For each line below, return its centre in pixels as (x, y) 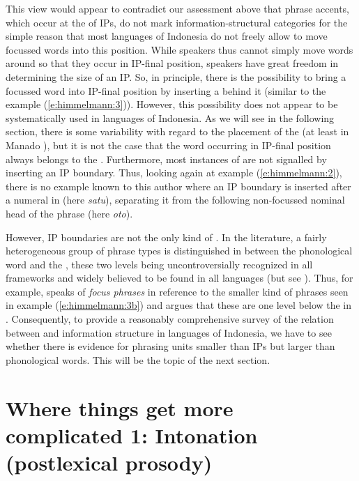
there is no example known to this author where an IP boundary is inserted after (178, 186)
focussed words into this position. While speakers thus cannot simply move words (179, 49)
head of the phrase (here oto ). (69, 213)
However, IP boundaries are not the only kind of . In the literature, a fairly (166, 237)
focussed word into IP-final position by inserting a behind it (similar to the (166, 90)
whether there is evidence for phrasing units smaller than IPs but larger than (170, 346)
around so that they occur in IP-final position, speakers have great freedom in (172, 63)
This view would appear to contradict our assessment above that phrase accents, (177, 8)
